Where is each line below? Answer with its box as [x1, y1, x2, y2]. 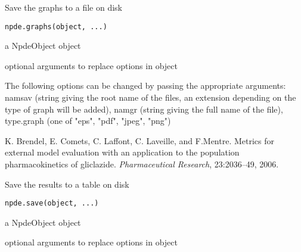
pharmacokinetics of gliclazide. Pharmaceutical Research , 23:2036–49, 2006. [5, 158, 279, 170]
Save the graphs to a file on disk [5, 1, 122, 13]
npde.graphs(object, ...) [5, 22, 107, 31]
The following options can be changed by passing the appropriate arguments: [5, 79, 286, 92]
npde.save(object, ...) [5, 199, 99, 208]
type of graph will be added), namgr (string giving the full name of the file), [5, 102, 283, 115]
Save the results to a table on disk [5, 178, 129, 190]
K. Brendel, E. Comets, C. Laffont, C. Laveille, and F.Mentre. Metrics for [5, 134, 274, 147]
